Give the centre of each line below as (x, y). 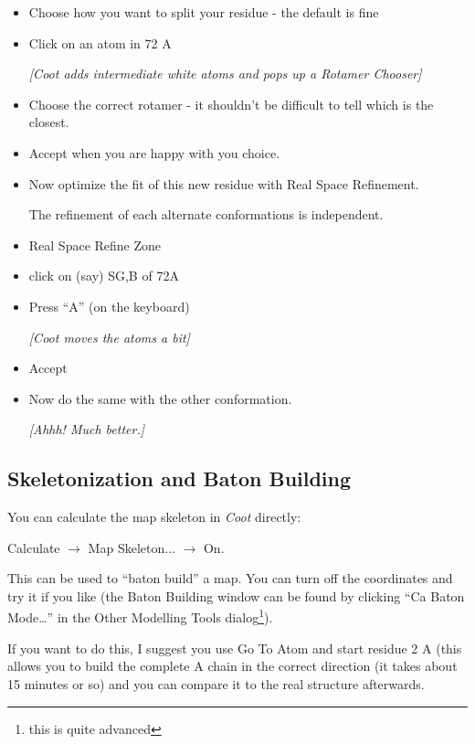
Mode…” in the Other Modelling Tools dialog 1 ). (140, 616)
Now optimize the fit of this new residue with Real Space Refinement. (224, 183)
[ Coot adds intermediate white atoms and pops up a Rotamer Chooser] (225, 74)
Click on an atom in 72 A (100, 43)
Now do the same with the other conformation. (160, 398)
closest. (49, 122)
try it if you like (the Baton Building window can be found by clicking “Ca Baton (236, 595)
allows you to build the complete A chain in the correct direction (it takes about (232, 666)
